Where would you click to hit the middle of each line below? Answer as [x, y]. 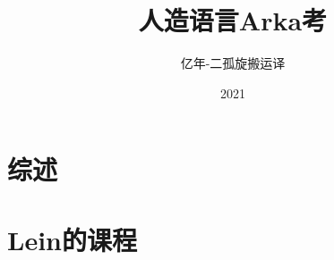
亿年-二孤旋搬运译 [233, 63]
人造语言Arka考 [233, 20]
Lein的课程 [72, 239]
